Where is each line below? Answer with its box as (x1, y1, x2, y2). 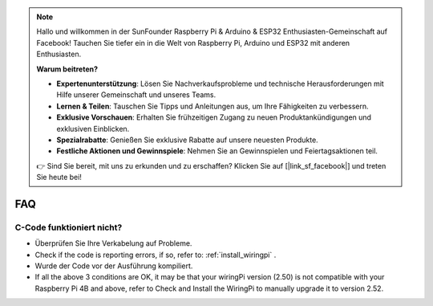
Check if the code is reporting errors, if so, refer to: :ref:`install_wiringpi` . (34, 250, 277, 259)
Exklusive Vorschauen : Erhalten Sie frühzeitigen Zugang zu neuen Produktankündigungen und (56, 112, 372, 122)
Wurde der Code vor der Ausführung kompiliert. (34, 261, 193, 271)
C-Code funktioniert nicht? (14, 222, 123, 233)
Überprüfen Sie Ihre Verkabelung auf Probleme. (34, 239, 192, 248)
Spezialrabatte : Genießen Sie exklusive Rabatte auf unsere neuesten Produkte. (56, 135, 318, 145)
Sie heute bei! (36, 173, 82, 182)
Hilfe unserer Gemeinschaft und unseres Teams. (56, 90, 216, 100)
